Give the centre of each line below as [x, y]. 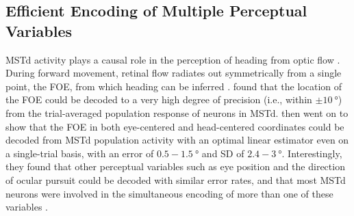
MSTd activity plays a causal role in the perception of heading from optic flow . [173, 59]
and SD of [223, 153]
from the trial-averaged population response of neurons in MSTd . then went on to [177, 112]
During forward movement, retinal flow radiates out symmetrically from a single [174, 73]
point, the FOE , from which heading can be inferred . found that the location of [174, 86]
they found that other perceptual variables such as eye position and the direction [175, 166]
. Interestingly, [312, 153]
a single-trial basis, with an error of [80, 153]
